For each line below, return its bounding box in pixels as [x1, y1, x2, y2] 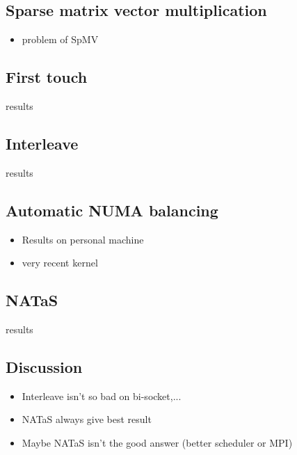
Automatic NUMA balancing [6, 199, 218, 221]
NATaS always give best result [22, 412, 152, 426]
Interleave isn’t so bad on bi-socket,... [22, 388, 182, 403]
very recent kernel [22, 255, 98, 270]
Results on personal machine [22, 232, 144, 246]
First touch [6, 66, 88, 88]
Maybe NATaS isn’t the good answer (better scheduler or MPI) [22, 435, 293, 449]
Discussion [6, 356, 83, 377]
